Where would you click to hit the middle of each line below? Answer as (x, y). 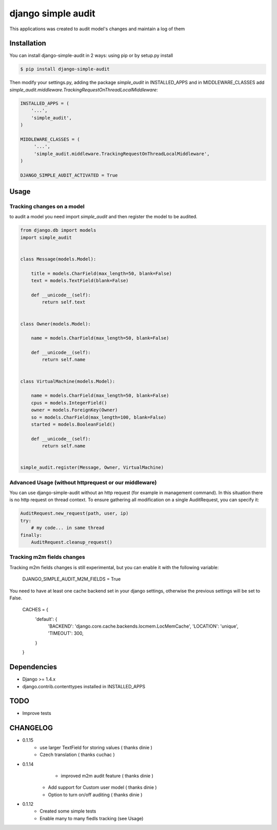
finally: (31, 535)
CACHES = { (35, 610)
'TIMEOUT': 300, (66, 633)
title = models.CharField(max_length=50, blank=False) (101, 273)
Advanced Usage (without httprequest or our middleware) (83, 482)
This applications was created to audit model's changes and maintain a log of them (97, 29)
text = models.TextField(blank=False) (80, 281)
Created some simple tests (68, 811)
